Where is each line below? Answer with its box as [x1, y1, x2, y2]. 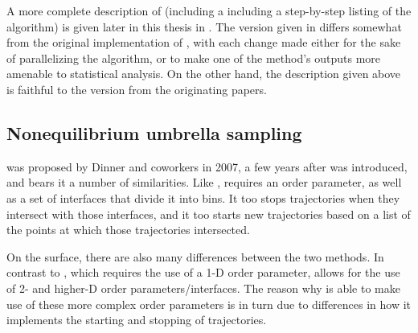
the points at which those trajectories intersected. [6, 221, 250, 238]
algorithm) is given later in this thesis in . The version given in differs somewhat [6, 18, 402, 35]
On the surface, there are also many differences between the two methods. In [6, 248, 384, 265]
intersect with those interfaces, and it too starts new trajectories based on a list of [6, 205, 411, 222]
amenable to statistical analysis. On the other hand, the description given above [6, 65, 401, 82]
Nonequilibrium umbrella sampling [6, 120, 302, 145]
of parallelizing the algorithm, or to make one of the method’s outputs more [6, 49, 381, 66]
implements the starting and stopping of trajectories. [6, 311, 267, 328]
